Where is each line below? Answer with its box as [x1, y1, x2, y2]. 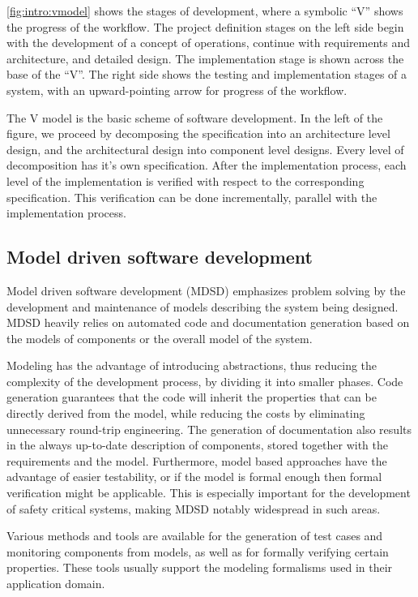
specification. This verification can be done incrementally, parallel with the [6, 188, 377, 205]
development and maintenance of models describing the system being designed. [6, 298, 399, 315]
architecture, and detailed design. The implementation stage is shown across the [6, 49, 404, 67]
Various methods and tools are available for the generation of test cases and [6, 527, 383, 544]
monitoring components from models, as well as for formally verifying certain [6, 543, 389, 560]
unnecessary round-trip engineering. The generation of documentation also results [6, 420, 412, 437]
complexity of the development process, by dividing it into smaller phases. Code [6, 372, 403, 389]
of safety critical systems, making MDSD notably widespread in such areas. [6, 500, 381, 517]
